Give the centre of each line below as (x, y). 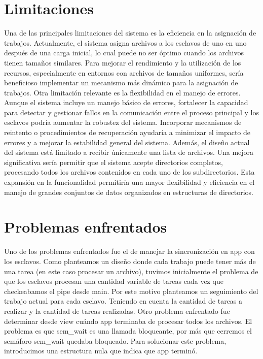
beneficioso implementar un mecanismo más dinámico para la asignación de (121, 83)
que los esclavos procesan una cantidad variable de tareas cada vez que (114, 281)
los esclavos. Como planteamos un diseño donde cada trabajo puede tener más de (130, 261)
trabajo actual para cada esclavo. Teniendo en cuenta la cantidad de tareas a (123, 301)
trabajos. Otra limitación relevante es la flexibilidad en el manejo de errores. (122, 92)
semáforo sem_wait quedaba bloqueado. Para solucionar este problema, (115, 340)
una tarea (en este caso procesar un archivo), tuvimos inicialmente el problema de (131, 271)
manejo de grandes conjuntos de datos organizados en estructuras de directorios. (129, 192)
